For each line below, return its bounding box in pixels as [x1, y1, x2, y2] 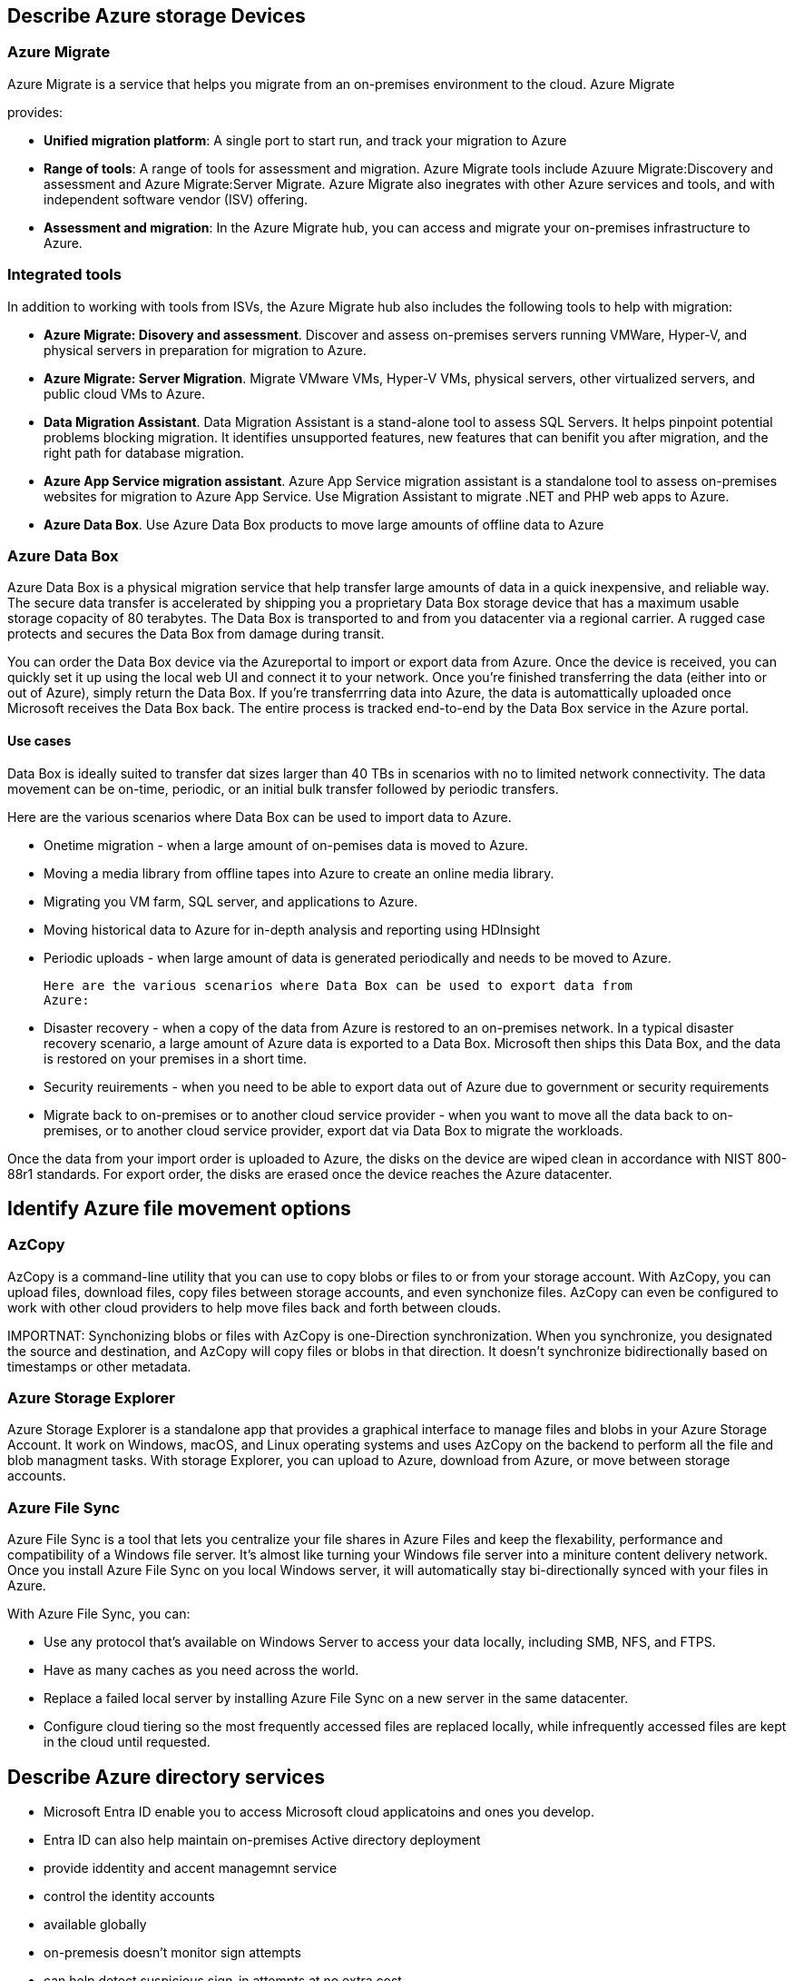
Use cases [7, 732, 72, 748]
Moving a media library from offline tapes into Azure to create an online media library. [44, 865, 554, 881]
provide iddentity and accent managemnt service [44, 1860, 338, 1877]
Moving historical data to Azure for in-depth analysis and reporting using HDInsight [44, 921, 540, 937]
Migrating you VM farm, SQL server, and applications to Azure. [44, 893, 418, 909]
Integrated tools [7, 265, 122, 284]
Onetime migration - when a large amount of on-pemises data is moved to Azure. [44, 837, 529, 853]
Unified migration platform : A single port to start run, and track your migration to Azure [44, 132, 567, 148]
